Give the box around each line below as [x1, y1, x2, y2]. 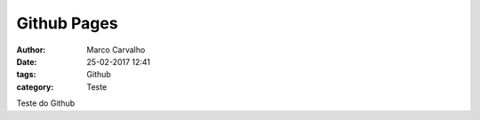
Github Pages [16, 13, 119, 33]
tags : [16, 69, 36, 80]
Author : [16, 44, 46, 55]
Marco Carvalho [86, 44, 146, 55]
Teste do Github [16, 98, 76, 108]
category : [16, 81, 54, 92]
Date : [16, 56, 37, 67]
